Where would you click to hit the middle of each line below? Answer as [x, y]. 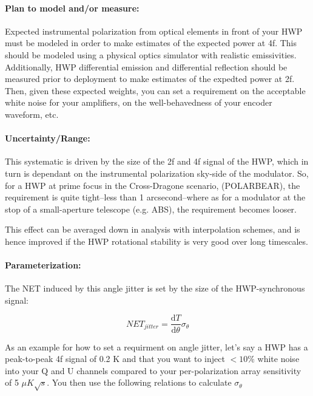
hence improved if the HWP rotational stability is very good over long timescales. [156, 241]
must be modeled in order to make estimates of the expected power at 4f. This [151, 43]
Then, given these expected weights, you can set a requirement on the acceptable [155, 90]
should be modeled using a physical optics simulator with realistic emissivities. [151, 54]
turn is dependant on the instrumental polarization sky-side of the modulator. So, [157, 173]
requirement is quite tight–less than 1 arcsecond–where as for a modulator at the [155, 197]
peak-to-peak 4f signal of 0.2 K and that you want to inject [115, 359]
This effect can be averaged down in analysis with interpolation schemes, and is [153, 229]
